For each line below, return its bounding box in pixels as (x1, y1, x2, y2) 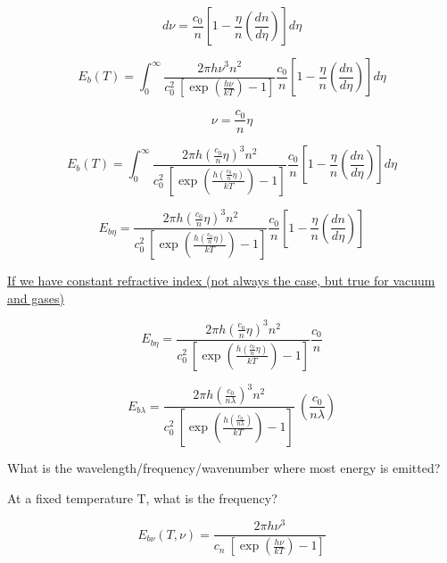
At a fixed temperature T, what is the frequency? (7, 488, 277, 507)
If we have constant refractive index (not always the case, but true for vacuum (7, 271, 435, 290)
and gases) (7, 288, 64, 307)
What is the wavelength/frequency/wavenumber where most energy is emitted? (7, 459, 441, 477)
